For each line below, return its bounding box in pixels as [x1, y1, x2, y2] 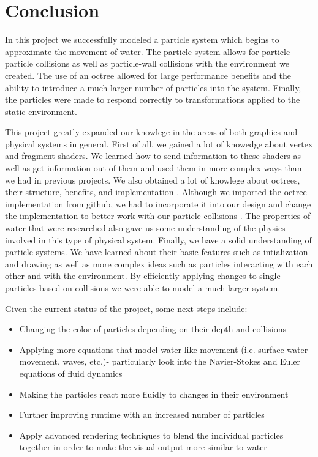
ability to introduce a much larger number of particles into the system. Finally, [5, 81, 301, 94]
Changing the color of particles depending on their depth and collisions [19, 322, 286, 335]
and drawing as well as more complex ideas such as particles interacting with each [5, 257, 313, 270]
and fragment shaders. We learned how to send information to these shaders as [5, 149, 301, 162]
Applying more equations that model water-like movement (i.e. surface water [19, 343, 308, 355]
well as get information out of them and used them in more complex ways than [5, 162, 302, 174]
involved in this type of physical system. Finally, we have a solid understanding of [5, 233, 312, 246]
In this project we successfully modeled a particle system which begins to [5, 33, 279, 46]
